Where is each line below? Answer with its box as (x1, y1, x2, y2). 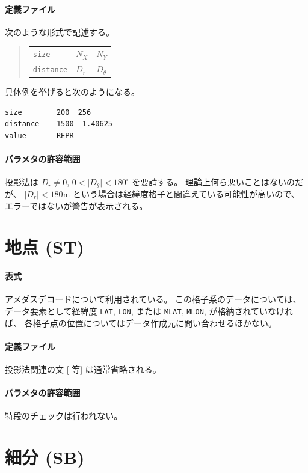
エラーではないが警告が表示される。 (5, 199, 148, 212)
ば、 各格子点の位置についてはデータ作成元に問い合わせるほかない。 (5, 316, 277, 329)
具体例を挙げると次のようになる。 (5, 85, 140, 98)
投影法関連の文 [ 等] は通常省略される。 (5, 362, 161, 375)
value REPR (5, 131, 74, 140)
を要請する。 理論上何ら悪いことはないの (132, 175, 295, 188)
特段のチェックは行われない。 (5, 409, 123, 422)
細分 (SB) (5, 445, 85, 469)
